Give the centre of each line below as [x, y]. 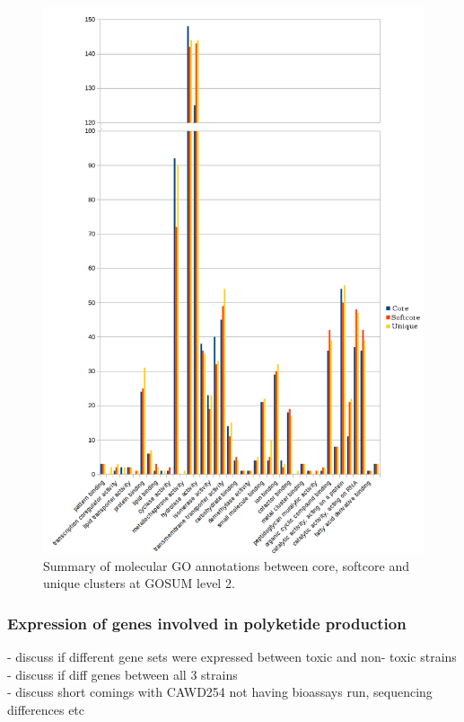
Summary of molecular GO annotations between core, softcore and [226, 565]
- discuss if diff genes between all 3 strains [123, 674]
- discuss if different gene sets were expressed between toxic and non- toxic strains [232, 657]
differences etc [46, 710]
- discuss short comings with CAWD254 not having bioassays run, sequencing [220, 692]
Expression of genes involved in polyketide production [207, 623]
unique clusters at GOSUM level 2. [139, 583]
